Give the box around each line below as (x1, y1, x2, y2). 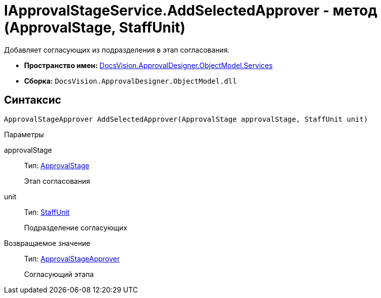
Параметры (4, 130, 44, 139)
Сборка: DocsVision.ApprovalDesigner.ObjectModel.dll (24, 76, 237, 85)
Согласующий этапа (24, 269, 94, 278)
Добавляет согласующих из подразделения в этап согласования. (4, 45, 230, 54)
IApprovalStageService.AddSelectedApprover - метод (4, 2, 377, 19)
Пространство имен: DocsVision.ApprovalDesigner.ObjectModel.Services (24, 61, 273, 70)
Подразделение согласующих (24, 223, 128, 232)
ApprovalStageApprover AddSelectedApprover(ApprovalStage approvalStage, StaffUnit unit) (4, 115, 368, 123)
